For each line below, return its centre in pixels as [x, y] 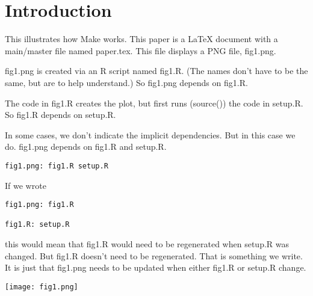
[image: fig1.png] [42, 287]
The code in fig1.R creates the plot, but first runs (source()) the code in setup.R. [154, 103]
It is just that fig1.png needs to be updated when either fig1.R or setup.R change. [156, 267]
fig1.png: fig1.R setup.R [57, 166]
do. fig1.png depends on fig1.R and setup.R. [86, 146]
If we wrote [26, 185]
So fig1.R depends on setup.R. [60, 115]
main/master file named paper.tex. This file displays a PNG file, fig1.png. [141, 50]
